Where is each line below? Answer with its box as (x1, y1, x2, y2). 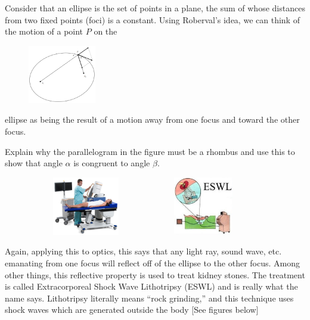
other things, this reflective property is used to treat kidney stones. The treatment (5, 268, 305, 281)
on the (94, 25, 117, 38)
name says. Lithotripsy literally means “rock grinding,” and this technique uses (5, 291, 294, 304)
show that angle (5, 157, 63, 169)
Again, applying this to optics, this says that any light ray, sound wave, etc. (5, 245, 282, 257)
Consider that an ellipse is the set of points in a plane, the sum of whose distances (5, 2, 305, 14)
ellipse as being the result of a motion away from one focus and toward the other (5, 113, 300, 126)
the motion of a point (5, 25, 83, 38)
